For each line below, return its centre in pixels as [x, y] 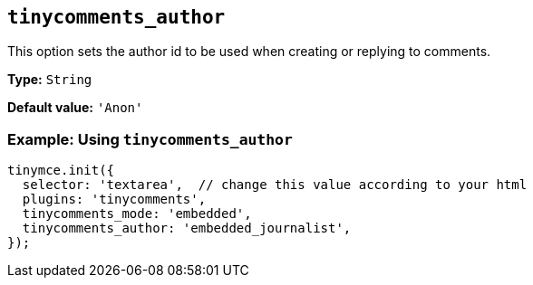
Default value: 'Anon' [75, 108]
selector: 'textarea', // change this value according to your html [275, 185]
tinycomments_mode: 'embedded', [137, 214]
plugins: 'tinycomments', [114, 199]
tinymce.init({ [61, 171]
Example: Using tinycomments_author [150, 139]
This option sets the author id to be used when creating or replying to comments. [249, 52]
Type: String [50, 80]
